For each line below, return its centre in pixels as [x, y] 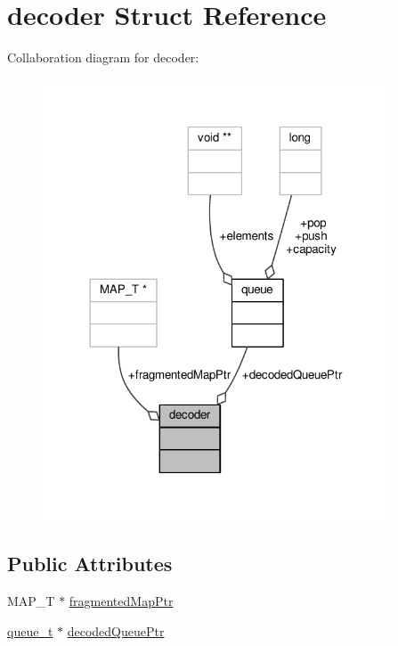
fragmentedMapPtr [121, 601]
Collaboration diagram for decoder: [103, 57]
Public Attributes [90, 564]
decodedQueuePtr [116, 630]
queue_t [30, 630]
